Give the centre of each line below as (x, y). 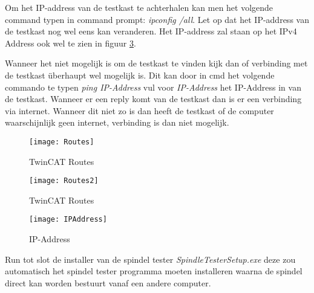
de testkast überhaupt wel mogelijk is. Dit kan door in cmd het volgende (140, 75)
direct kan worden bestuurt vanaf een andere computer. (108, 282)
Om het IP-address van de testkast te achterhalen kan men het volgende (139, 7)
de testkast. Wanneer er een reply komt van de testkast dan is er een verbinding (153, 99)
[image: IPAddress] (68, 220)
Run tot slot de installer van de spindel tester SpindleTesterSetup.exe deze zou (150, 259)
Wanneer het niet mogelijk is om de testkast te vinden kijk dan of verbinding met (156, 63)
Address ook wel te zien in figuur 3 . (70, 43)
